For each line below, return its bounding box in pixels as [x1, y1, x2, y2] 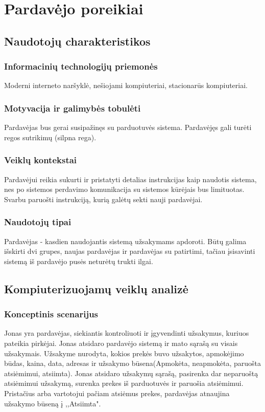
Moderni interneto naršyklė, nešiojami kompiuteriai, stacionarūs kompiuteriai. [4, 80, 248, 91]
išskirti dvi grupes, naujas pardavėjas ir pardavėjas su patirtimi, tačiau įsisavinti [4, 246, 255, 256]
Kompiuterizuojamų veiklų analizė [4, 280, 188, 296]
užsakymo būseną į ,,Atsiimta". [4, 398, 101, 408]
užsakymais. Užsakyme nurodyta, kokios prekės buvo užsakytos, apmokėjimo [4, 348, 244, 358]
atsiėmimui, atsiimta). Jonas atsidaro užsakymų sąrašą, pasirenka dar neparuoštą [4, 367, 258, 378]
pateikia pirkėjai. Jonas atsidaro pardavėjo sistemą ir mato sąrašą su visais [4, 337, 238, 348]
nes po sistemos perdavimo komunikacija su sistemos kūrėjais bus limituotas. [4, 184, 245, 194]
